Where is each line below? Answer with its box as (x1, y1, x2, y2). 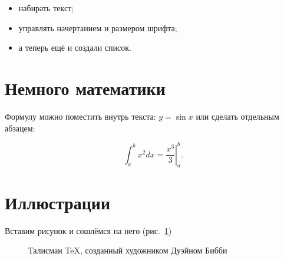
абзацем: (5, 121, 35, 134)
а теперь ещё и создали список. (18, 41, 131, 54)
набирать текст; (18, 2, 74, 14)
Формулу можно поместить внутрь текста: (5, 110, 156, 122)
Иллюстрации (5, 190, 111, 214)
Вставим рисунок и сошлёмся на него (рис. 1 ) (5, 224, 172, 236)
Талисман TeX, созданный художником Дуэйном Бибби (28, 244, 227, 256)
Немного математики (5, 75, 166, 100)
